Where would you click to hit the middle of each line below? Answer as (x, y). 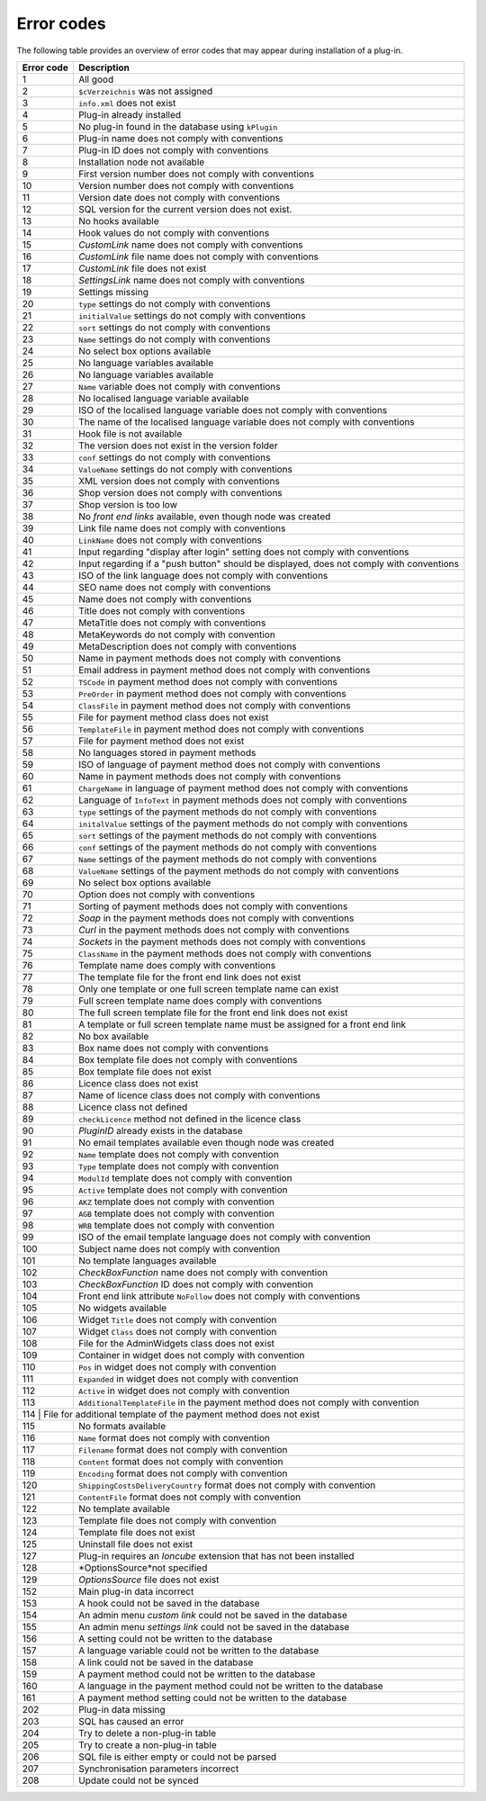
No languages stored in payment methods (167, 752)
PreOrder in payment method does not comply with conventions (212, 693)
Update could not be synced (138, 1780)
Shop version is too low (128, 504)
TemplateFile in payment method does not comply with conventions (221, 729)
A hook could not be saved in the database (169, 1603)
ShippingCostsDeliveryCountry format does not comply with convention (227, 1485)
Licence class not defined (133, 1107)
